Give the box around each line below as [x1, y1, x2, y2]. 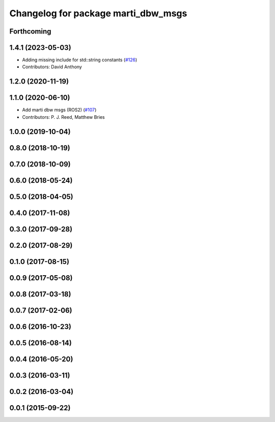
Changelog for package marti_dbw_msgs [9, 8, 187, 19]
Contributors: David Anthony [22, 64, 82, 70]
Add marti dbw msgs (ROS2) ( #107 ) [22, 107, 97, 113]
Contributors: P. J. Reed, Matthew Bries [22, 114, 105, 120]
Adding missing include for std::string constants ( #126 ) [22, 57, 137, 63]
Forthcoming [9, 27, 51, 36]
